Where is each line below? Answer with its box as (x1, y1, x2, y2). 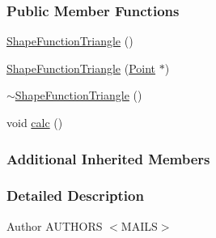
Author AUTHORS (6, 217, 103, 234)
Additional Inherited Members (6, 148, 210, 168)
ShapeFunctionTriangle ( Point (6, 59, 156, 76)
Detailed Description (6, 185, 144, 206)
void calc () (6, 114, 63, 130)
